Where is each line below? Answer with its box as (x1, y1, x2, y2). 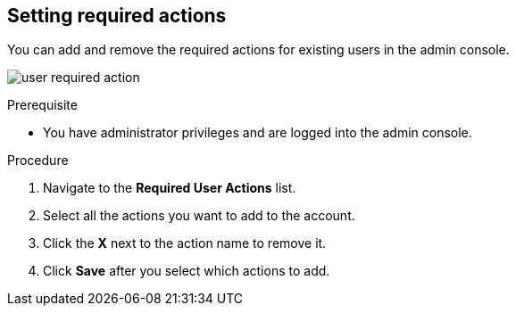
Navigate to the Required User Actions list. (43, 180, 296, 196)
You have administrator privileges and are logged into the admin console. (43, 125, 472, 141)
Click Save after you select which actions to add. (43, 263, 330, 279)
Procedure (7, 152, 69, 169)
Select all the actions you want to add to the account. (43, 208, 355, 224)
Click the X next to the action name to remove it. (43, 235, 327, 251)
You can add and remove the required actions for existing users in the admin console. (7, 42, 510, 58)
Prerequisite (7, 97, 78, 113)
